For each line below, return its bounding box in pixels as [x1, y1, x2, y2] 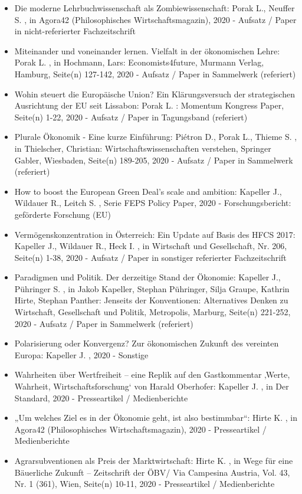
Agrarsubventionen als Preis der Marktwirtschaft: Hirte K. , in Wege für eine [14, 454, 293, 466]
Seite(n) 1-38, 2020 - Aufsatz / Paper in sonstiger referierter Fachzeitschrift [14, 251, 287, 263]
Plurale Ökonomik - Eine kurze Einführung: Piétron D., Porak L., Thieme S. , [14, 130, 297, 143]
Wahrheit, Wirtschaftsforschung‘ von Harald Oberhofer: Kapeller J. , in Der [14, 380, 289, 392]
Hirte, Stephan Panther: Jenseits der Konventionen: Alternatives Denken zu [14, 294, 288, 306]
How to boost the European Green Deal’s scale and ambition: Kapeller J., [14, 185, 282, 197]
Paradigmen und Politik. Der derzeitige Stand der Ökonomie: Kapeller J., [14, 271, 281, 283]
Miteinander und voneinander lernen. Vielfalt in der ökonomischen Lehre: [14, 44, 280, 57]
